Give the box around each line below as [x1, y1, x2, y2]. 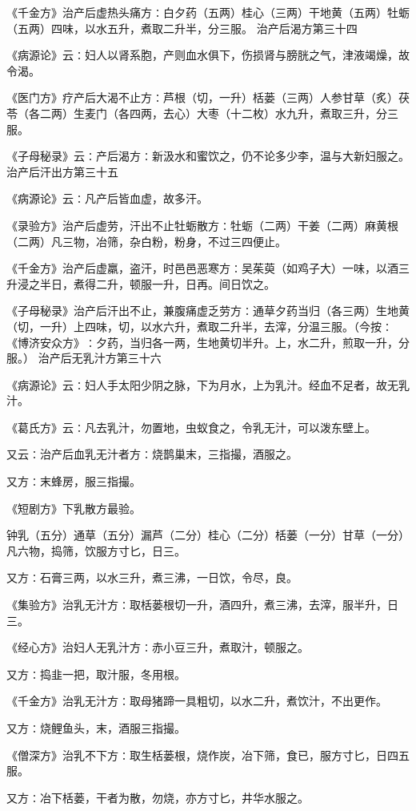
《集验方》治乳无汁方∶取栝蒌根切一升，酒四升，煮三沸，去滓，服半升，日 [6, 596, 398, 613]
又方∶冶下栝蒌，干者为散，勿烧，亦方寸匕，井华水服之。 [6, 789, 309, 805]
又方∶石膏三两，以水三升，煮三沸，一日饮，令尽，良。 [6, 569, 298, 586]
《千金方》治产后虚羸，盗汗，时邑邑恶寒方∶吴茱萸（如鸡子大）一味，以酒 [6, 260, 398, 276]
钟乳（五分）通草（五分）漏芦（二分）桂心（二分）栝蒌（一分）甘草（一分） [6, 527, 410, 543]
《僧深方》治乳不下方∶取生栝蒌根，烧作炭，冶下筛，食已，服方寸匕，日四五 [6, 746, 410, 763]
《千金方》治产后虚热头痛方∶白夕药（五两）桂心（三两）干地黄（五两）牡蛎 [6, 4, 410, 20]
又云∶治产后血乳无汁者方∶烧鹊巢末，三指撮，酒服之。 [6, 446, 298, 462]
